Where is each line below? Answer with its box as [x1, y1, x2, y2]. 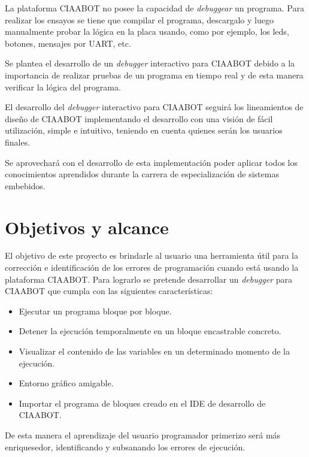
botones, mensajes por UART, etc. [5, 37, 131, 49]
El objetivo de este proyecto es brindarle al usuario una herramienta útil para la [5, 249, 298, 262]
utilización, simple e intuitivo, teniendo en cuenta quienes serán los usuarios [5, 124, 283, 137]
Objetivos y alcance [5, 214, 169, 239]
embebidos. [5, 179, 46, 192]
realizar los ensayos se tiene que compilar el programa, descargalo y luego [5, 13, 274, 26]
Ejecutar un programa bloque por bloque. [19, 304, 172, 317]
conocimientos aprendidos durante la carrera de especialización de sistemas [5, 168, 279, 180]
